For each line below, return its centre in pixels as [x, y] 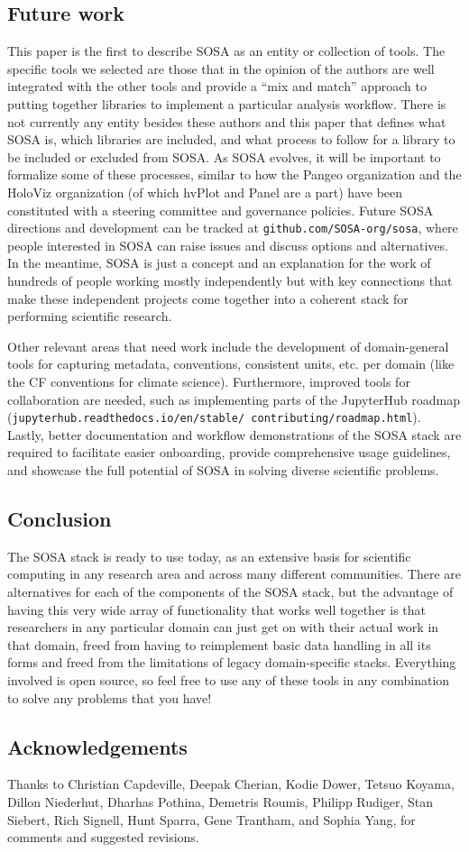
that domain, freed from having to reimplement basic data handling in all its [219, 644]
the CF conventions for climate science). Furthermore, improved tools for [209, 381]
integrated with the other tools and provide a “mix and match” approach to [217, 86]
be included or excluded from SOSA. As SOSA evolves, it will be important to [224, 156]
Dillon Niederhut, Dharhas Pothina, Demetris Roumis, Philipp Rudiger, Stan [220, 801]
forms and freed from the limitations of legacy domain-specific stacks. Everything [232, 662]
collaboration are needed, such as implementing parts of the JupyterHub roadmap [234, 399]
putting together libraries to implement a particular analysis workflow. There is [227, 103]
